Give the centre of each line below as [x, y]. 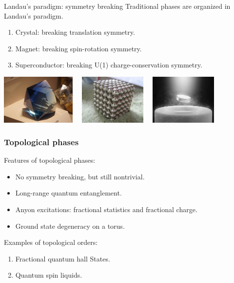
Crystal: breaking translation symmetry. [75, 32]
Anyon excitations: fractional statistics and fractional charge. [106, 209]
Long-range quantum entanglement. [68, 193]
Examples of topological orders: [51, 242]
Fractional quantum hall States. [63, 258]
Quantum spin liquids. [49, 275]
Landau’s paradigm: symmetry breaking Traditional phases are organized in [117, 6]
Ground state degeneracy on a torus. [70, 226]
